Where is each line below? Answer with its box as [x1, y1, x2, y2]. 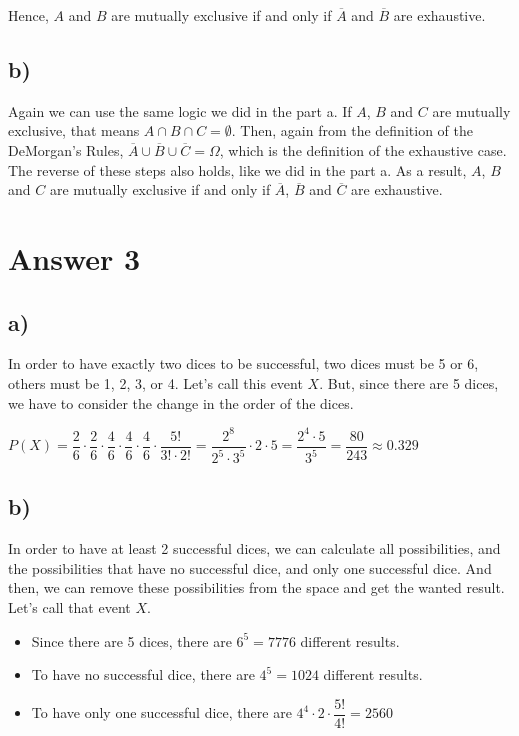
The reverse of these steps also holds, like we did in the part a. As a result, [8, 159, 467, 180]
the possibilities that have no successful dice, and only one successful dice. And [8, 557, 492, 578]
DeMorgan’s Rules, [8, 139, 124, 160]
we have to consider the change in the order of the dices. [8, 392, 354, 413]
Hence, [8, 5, 49, 25]
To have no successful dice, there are [31, 664, 255, 685]
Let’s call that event [8, 597, 131, 618]
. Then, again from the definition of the [231, 120, 473, 141]
